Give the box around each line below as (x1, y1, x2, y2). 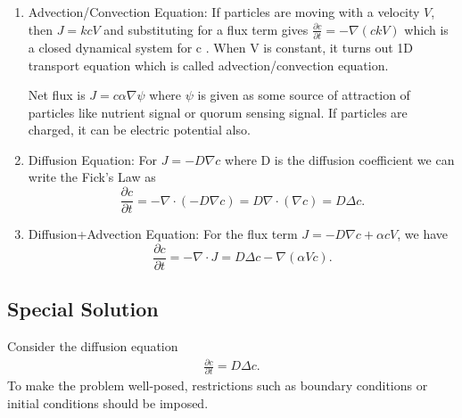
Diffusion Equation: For (28, 150, 158, 168)
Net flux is (28, 86, 86, 104)
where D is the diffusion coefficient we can (225, 150, 455, 168)
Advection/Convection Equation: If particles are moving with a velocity (28, 3, 420, 20)
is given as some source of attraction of (197, 86, 410, 104)
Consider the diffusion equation (7, 336, 178, 355)
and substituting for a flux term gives (103, 20, 309, 38)
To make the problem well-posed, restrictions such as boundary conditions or (7, 376, 428, 395)
